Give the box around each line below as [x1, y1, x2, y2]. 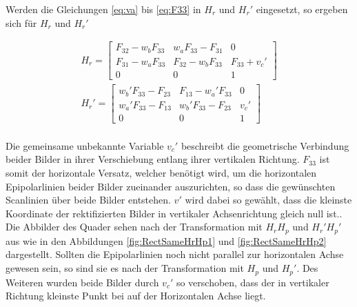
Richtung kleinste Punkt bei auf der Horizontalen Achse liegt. [6, 288, 266, 303]
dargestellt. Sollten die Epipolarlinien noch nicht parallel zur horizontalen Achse [6, 247, 344, 261]
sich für [6, 15, 37, 30]
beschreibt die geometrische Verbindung [181, 138, 349, 152]
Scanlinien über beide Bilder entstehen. [6, 192, 171, 207]
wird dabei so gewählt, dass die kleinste [185, 192, 352, 207]
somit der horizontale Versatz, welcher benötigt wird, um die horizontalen [6, 166, 317, 180]
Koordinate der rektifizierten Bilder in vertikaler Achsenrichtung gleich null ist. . [6, 206, 343, 220]
